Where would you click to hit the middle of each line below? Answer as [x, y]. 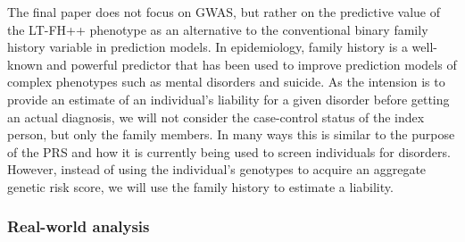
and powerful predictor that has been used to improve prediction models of [252, 64]
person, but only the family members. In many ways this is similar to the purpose [231, 134]
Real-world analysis [79, 226]
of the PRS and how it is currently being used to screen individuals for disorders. [229, 151]
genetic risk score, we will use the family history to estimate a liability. [200, 186]
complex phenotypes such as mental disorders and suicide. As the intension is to [226, 82]
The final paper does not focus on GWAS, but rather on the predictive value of [224, 12]
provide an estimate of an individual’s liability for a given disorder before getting [228, 99]
